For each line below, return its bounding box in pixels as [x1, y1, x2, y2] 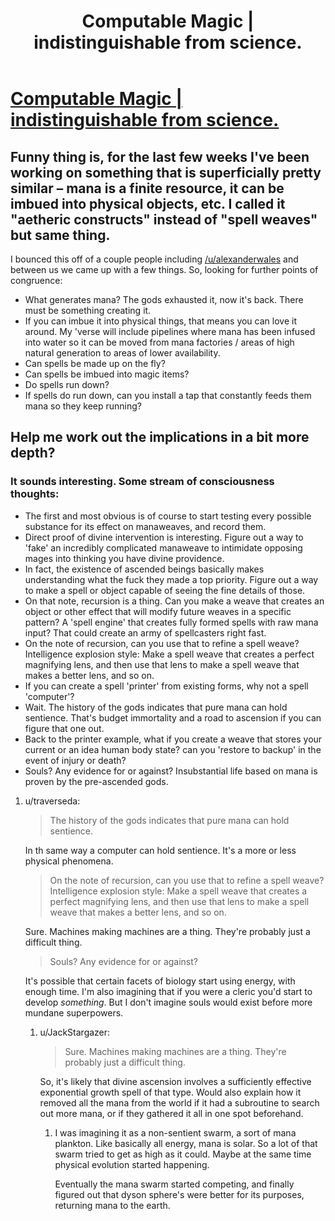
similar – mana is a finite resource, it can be [10, 180, 285, 197]
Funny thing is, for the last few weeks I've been [10, 148, 310, 165]
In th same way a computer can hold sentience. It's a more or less [24, 844, 297, 856]
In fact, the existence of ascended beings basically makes [24, 563, 265, 575]
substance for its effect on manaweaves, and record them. [24, 520, 267, 532]
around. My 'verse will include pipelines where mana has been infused [24, 326, 316, 337]
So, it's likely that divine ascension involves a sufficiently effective [39, 1075, 312, 1087]
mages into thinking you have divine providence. [24, 552, 225, 564]
